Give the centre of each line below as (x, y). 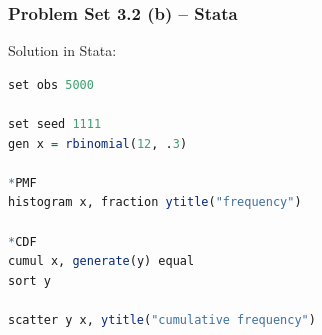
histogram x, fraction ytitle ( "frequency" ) (155, 202)
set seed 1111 (55, 124)
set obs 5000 (51, 84)
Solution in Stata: (62, 50)
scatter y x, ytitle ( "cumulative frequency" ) (162, 319)
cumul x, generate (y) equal (101, 261)
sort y (29, 280)
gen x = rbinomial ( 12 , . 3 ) (98, 143)
